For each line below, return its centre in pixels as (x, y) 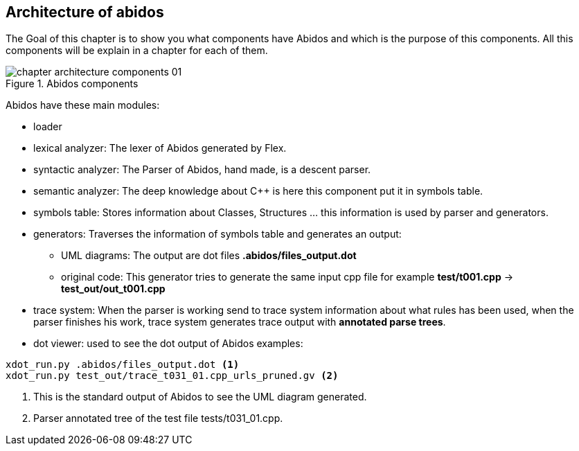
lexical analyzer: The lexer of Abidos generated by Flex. (160, 148)
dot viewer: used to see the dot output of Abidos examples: (168, 344)
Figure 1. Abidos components (72, 84)
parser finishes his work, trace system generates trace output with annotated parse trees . (240, 322)
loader (48, 127)
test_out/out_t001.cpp (113, 289)
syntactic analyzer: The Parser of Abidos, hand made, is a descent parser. (202, 170)
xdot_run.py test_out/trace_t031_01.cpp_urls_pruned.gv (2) (172, 376)
